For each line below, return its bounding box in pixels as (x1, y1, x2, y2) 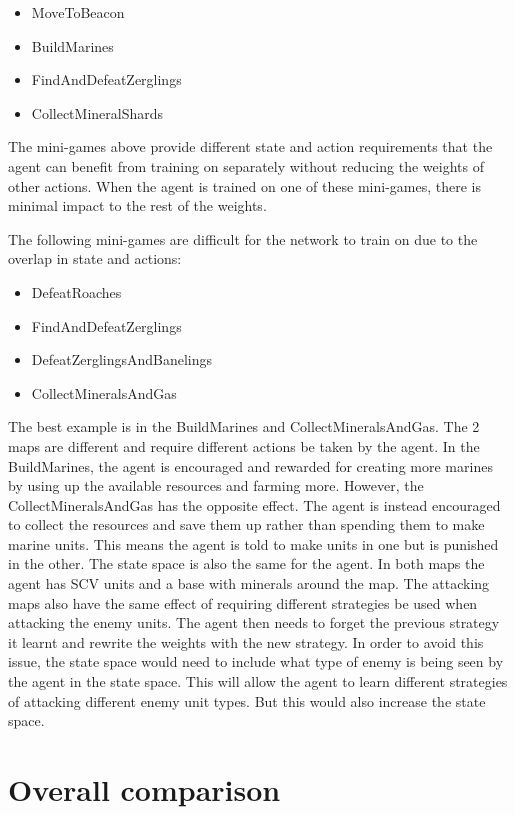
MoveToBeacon (31, 2, 125, 22)
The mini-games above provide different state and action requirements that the (8, 136, 493, 157)
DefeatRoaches (31, 281, 122, 302)
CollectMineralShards (31, 102, 164, 123)
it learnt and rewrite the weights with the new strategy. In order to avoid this (8, 631, 484, 652)
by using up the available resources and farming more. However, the (8, 475, 424, 496)
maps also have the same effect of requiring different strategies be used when (8, 592, 478, 613)
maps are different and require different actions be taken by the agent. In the (8, 435, 480, 456)
